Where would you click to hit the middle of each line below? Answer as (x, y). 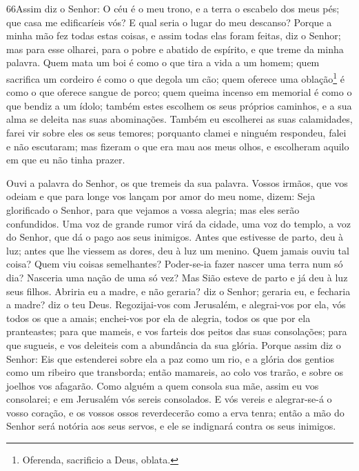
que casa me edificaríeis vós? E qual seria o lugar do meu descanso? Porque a (169, 22)
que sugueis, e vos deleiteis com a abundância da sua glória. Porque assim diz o (174, 344)
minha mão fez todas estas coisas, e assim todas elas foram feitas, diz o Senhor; (174, 36)
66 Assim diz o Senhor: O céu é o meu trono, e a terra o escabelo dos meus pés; (173, 8)
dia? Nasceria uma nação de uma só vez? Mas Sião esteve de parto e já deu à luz (177, 277)
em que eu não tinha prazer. (66, 160)
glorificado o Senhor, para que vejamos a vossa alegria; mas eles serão (153, 209)
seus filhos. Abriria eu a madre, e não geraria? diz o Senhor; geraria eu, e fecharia (178, 291)
